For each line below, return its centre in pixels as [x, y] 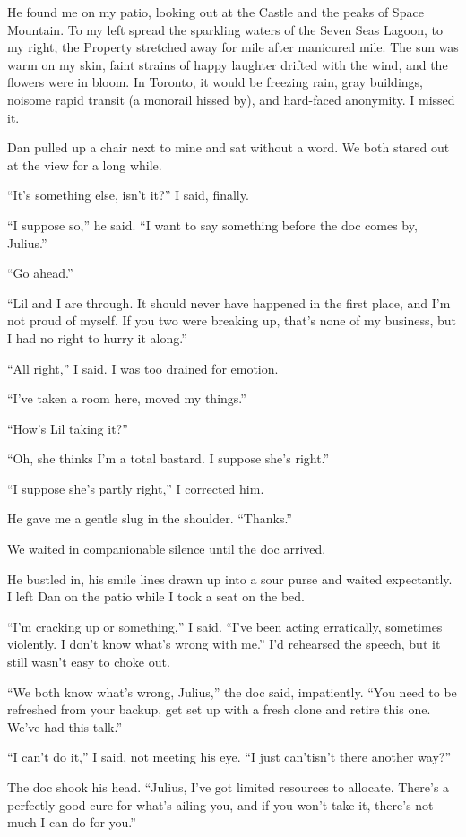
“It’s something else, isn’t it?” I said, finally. [128, 195]
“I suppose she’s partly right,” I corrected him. [136, 488]
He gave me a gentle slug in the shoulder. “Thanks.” [150, 518]
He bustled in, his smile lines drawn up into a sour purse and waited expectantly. [230, 578]
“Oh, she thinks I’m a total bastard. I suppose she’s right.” [168, 458]
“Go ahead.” [40, 273]
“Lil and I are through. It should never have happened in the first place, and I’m [229, 302]
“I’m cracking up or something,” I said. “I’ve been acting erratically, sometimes [225, 626]
